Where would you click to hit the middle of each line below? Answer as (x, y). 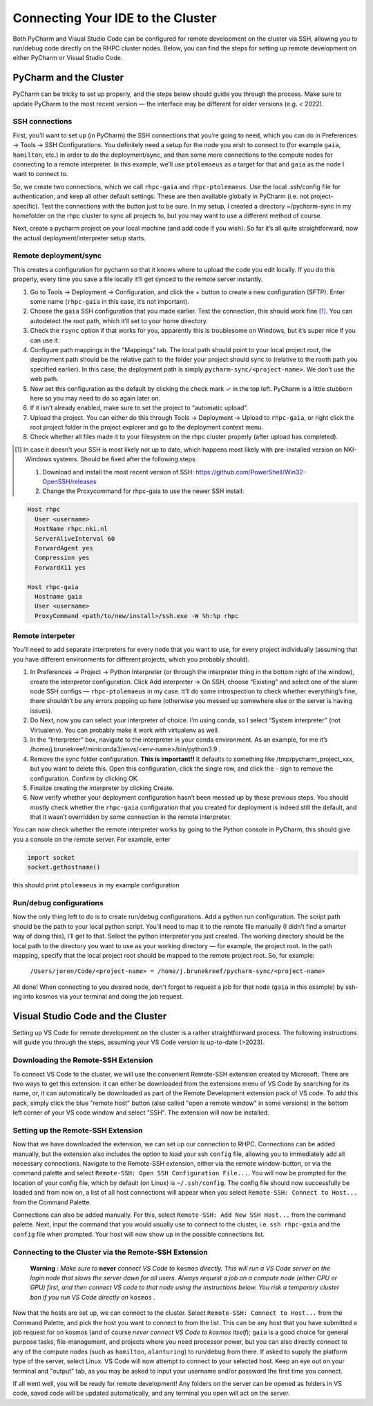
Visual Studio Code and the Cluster (90, 1016)
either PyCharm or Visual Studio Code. (68, 58)
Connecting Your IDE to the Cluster (115, 18)
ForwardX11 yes (60, 567)
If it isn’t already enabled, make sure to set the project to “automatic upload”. (139, 408)
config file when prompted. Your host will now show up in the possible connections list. (139, 1234)
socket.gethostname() (64, 867)
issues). (41, 711)
